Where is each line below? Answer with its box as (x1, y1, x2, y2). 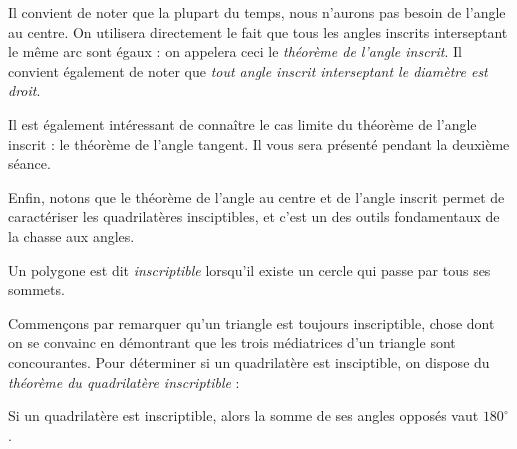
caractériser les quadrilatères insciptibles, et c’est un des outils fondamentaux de (8, 206, 500, 227)
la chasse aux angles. (8, 225, 135, 246)
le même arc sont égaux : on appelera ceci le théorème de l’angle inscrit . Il (8, 41, 462, 62)
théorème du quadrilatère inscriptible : (8, 371, 240, 392)
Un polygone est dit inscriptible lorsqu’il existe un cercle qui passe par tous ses (8, 259, 491, 280)
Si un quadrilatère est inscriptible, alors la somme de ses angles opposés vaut (8, 405, 479, 426)
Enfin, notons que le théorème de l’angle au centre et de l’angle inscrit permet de (8, 186, 505, 207)
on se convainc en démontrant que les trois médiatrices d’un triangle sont (8, 332, 456, 353)
